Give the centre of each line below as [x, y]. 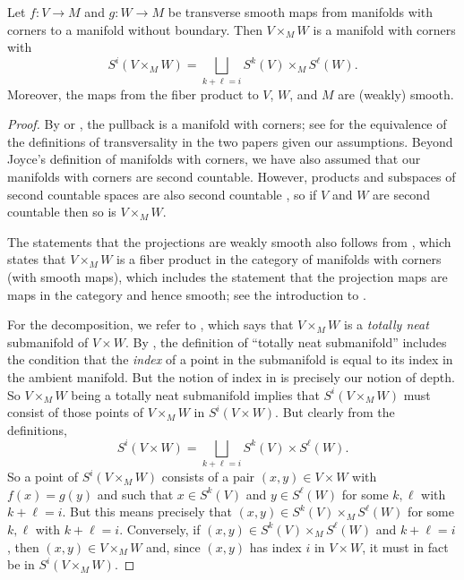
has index [275, 546]
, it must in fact [405, 546]
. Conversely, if [160, 529]
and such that [135, 494]
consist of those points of [75, 412]
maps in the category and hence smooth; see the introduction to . [187, 294]
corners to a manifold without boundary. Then [135, 29]
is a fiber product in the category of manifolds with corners [279, 259]
